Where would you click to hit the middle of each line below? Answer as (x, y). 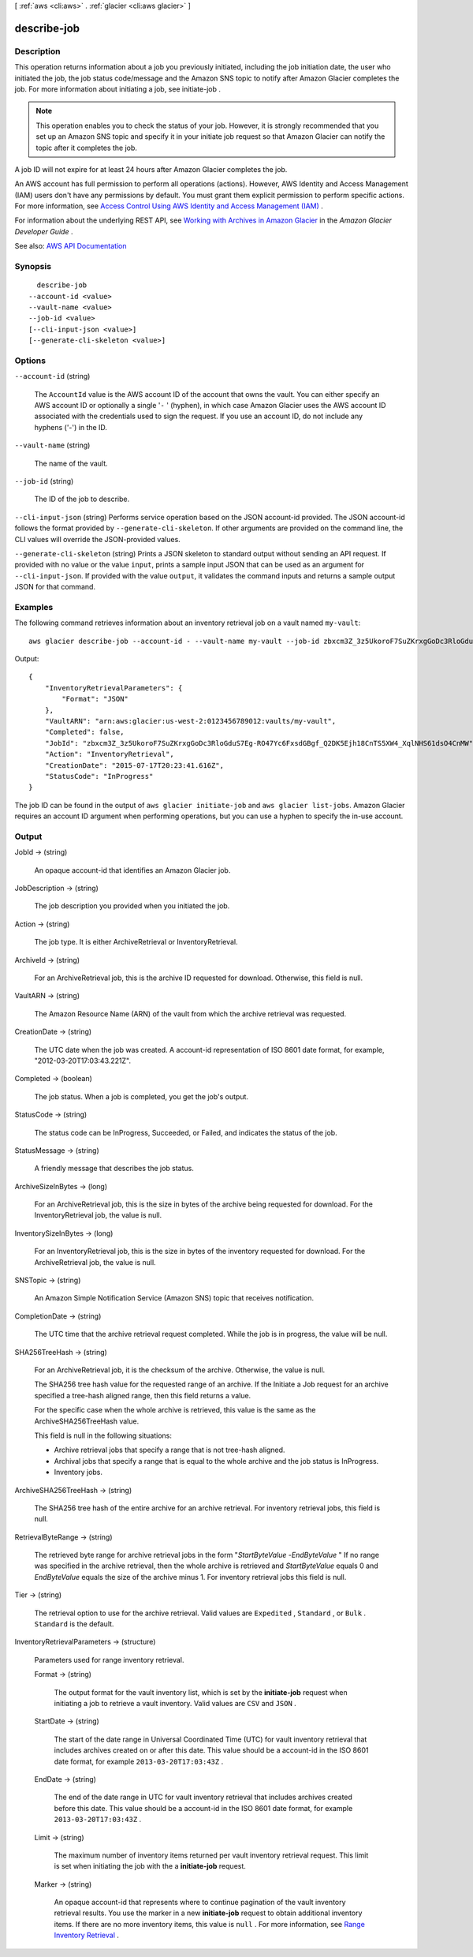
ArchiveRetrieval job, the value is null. (95, 1262)
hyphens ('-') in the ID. (71, 427)
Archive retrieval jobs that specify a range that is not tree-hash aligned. (169, 1450)
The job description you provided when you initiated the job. (132, 906)
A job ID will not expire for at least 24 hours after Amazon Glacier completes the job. (151, 169)
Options (30, 361)
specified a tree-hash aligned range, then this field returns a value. (143, 1395)
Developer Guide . (44, 231)
